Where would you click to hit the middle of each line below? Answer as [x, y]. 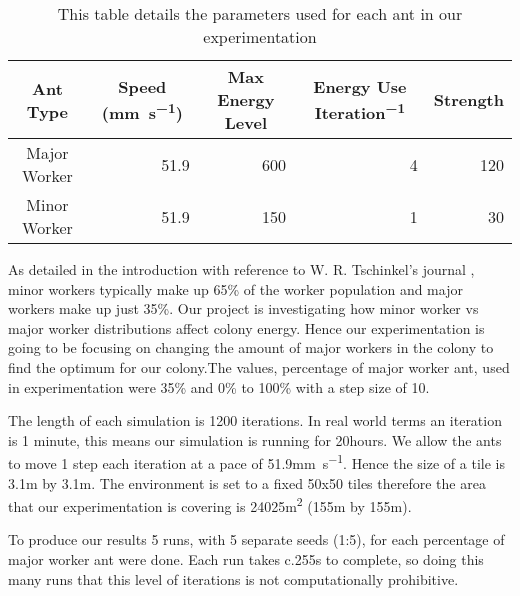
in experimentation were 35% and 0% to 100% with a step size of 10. [219, 386]
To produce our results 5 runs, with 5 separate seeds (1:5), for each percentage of [256, 539]
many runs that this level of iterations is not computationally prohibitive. [233, 578]
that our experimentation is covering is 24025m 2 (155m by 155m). [210, 504]
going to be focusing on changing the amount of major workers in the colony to [251, 347]
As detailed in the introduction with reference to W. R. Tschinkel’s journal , [241, 269]
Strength [468, 99]
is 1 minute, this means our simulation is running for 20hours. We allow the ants [255, 439]
